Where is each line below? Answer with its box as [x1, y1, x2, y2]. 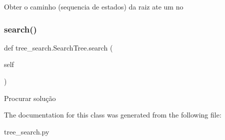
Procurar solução [4, 92, 56, 103]
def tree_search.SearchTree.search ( [4, 42, 113, 52]
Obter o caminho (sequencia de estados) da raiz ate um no [4, 1, 183, 11]
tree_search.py [4, 126, 49, 136]
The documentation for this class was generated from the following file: [4, 109, 221, 120]
